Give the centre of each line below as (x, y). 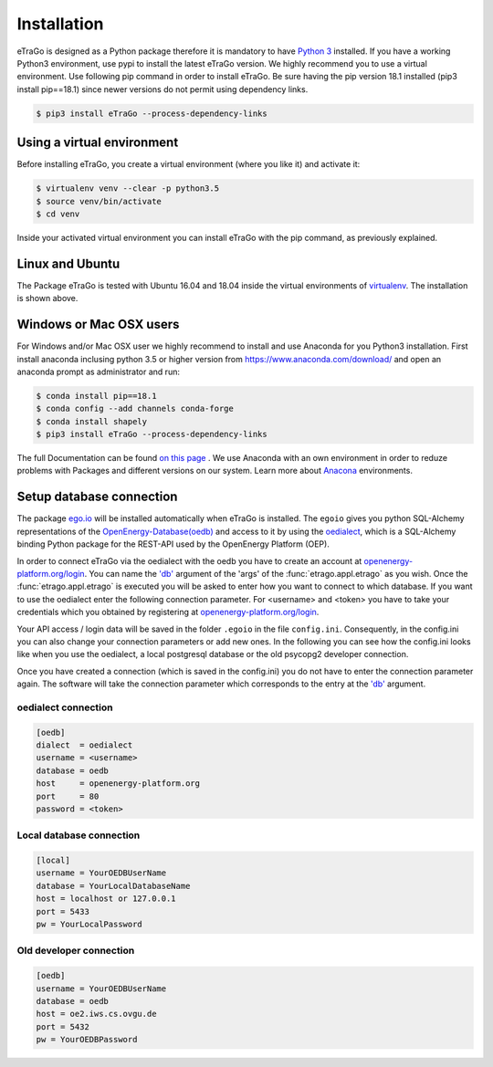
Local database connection (79, 835)
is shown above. (47, 298)
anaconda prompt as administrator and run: (98, 371)
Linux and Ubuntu (68, 263)
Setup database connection (97, 497)
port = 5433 (63, 911)
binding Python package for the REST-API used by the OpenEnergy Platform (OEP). (173, 544)
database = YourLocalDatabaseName (113, 886)
